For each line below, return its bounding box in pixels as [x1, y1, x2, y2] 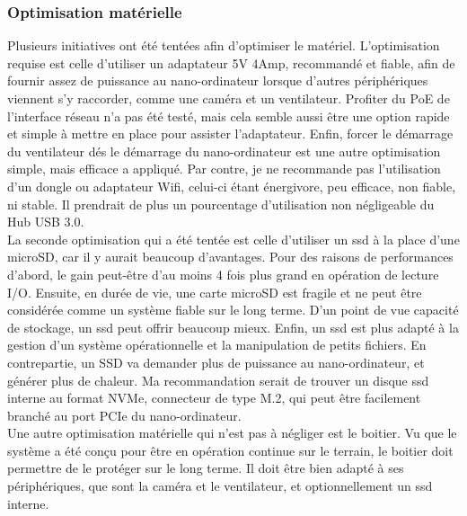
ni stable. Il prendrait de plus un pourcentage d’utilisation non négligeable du [7, 194, 435, 213]
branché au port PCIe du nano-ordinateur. [7, 405, 242, 424]
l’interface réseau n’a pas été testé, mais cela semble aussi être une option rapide [7, 106, 450, 125]
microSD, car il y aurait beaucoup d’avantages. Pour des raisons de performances [7, 247, 454, 266]
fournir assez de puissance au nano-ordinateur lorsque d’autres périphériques [7, 71, 428, 90]
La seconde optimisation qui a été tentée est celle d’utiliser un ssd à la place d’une [7, 229, 460, 248]
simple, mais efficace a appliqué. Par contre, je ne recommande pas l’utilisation [7, 159, 441, 178]
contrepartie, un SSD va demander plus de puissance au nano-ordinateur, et [7, 352, 425, 371]
